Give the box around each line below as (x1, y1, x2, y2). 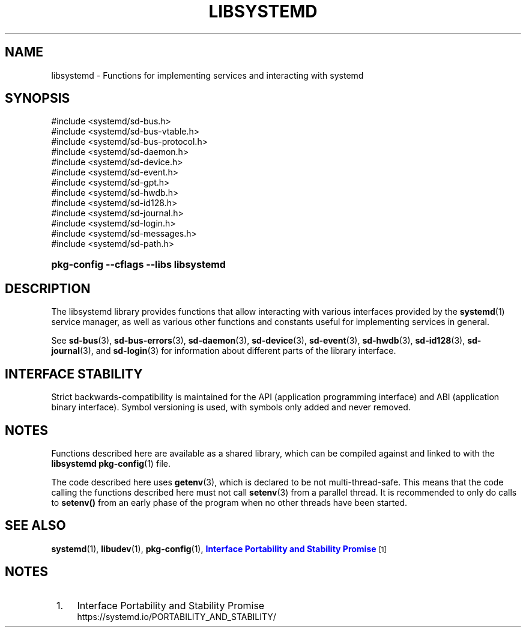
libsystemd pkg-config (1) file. (51, 458, 171, 469)
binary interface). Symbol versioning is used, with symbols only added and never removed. (51, 402, 411, 413)
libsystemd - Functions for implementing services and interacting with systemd (51, 70, 364, 81)
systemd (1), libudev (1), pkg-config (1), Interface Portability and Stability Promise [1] (51, 543, 387, 554)
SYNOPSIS (5, 91, 70, 106)
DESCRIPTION (5, 281, 91, 296)
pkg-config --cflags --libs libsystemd (51, 258, 226, 271)
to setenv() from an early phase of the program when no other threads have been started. (51, 497, 408, 508)
